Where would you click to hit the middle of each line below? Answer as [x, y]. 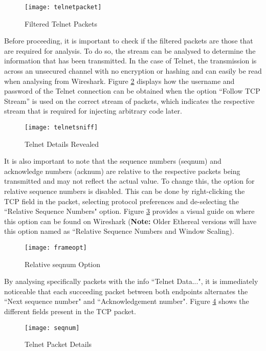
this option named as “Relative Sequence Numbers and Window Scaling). [119, 231]
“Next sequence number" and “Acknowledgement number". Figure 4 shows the [127, 301]
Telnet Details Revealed [62, 144]
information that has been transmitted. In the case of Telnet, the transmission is [130, 61]
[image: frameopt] [56, 248]
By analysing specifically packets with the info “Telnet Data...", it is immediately [131, 281]
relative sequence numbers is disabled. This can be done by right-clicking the [125, 191]
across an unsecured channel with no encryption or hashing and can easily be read [133, 71]
